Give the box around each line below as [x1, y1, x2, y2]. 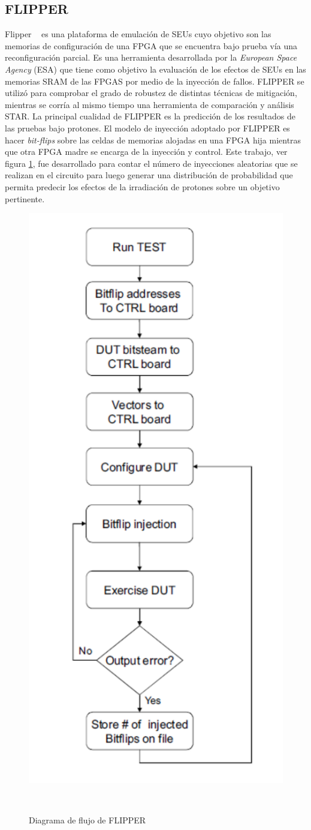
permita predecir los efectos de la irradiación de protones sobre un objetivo [5, 180, 280, 193]
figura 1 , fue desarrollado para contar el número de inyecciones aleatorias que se [5, 157, 298, 169]
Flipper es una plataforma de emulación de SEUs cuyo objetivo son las [5, 28, 271, 40]
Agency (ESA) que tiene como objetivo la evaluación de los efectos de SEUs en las [5, 62, 306, 75]
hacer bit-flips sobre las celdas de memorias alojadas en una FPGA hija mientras [5, 133, 301, 146]
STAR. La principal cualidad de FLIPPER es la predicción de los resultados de [5, 110, 296, 122]
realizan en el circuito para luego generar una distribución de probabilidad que [5, 169, 293, 181]
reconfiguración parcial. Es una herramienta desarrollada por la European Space [5, 51, 297, 64]
